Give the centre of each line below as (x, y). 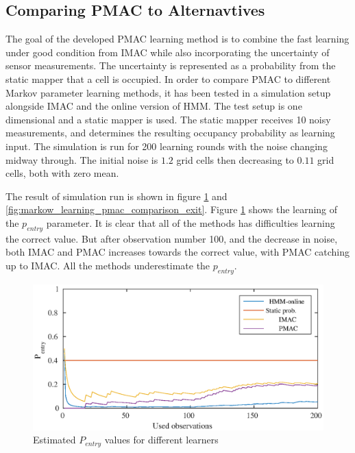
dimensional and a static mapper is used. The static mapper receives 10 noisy (168, 119)
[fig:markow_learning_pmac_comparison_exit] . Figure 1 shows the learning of (172, 209)
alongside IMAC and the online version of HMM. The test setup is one (154, 106)
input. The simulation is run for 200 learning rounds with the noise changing (167, 146)
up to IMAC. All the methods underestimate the (108, 265)
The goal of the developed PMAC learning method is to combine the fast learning (177, 39)
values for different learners (161, 440)
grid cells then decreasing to (235, 159)
